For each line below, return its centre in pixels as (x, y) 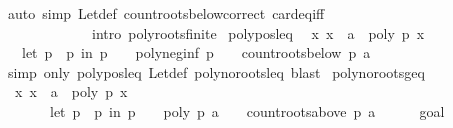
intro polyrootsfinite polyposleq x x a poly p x (258, 32)
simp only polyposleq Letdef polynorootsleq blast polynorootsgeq (216, 71)
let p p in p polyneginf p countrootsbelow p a (196, 52)
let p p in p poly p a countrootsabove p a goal (247, 110)
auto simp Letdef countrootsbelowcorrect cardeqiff (166, 13)
